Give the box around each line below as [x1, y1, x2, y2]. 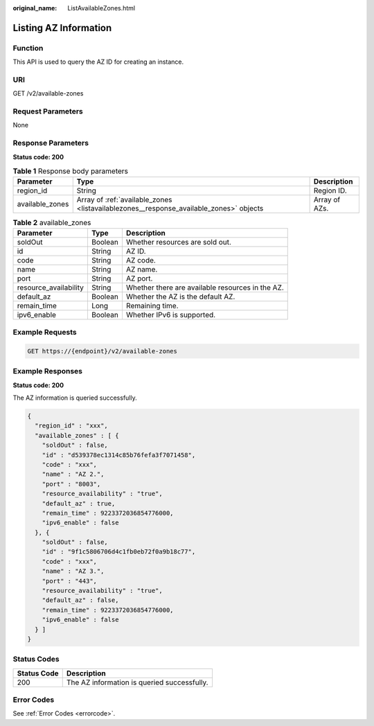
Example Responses [12, 366, 83, 376]
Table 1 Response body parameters [12, 166, 128, 176]
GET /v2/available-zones [12, 89, 84, 98]
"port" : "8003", [42, 480, 101, 488]
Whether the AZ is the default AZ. [125, 292, 235, 301]
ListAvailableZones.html [67, 4, 135, 12]
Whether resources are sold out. [125, 237, 232, 247]
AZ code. [125, 255, 156, 265]
